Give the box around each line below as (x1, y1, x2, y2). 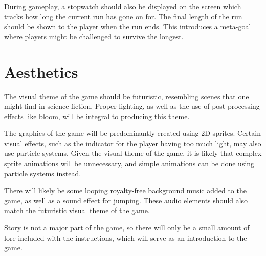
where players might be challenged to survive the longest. (4, 31, 184, 41)
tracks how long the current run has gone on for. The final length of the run (4, 11, 242, 21)
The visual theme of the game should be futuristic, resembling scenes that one (4, 90, 249, 101)
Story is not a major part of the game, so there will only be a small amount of (4, 222, 250, 233)
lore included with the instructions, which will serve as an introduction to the (4, 232, 247, 243)
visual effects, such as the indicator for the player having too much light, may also (4, 137, 261, 148)
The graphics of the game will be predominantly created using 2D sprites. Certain (4, 128, 261, 138)
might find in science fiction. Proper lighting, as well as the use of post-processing (4, 101, 260, 111)
